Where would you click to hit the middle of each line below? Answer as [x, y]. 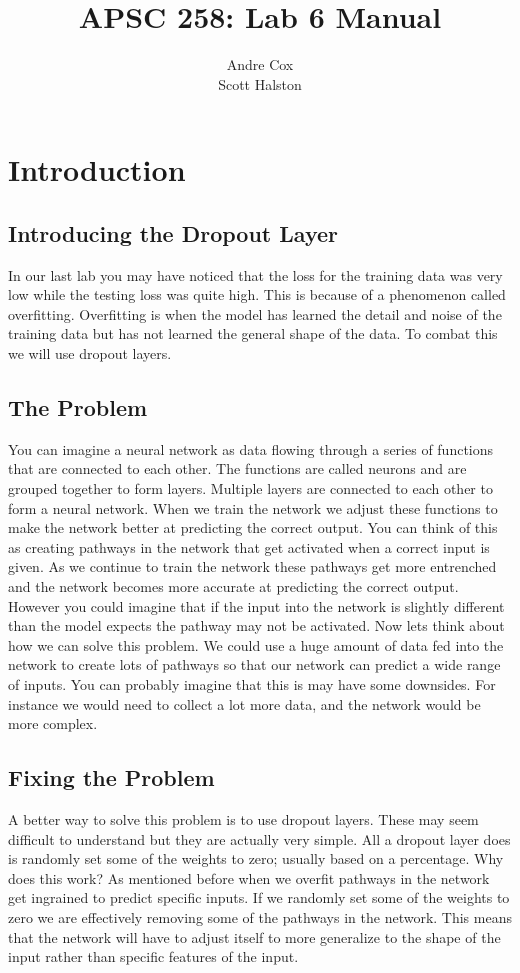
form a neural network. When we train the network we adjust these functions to [253, 507]
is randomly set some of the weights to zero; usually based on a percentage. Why [256, 858]
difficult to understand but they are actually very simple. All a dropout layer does [259, 838]
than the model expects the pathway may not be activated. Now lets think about [256, 625]
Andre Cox [260, 64]
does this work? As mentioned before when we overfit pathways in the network [249, 877]
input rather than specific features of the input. [153, 956]
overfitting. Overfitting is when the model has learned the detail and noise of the [255, 313]
